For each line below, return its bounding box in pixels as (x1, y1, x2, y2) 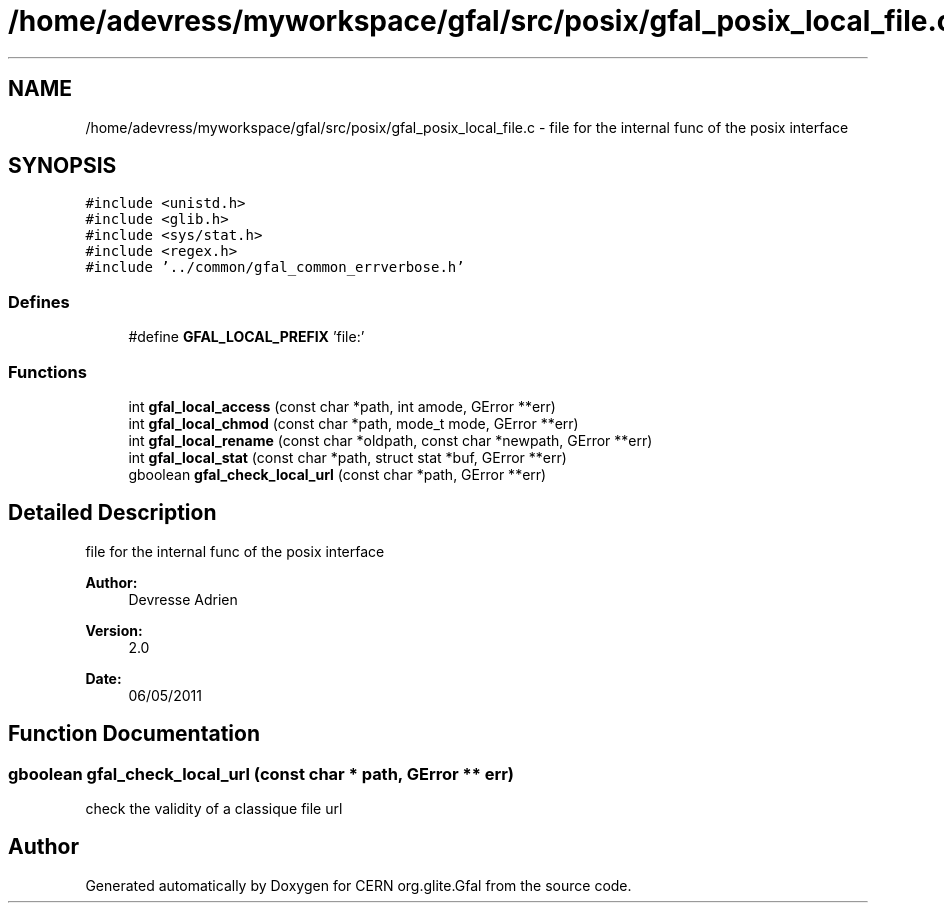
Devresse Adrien (128, 590, 238, 608)
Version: (85, 621, 143, 639)
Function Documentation (8, 721, 260, 747)
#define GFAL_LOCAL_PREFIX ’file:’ (128, 328, 365, 346)
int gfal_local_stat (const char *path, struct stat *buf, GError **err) (128, 448, 567, 466)
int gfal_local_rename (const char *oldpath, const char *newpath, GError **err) (128, 431, 653, 449)
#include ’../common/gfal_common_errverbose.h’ (85, 259, 465, 276)
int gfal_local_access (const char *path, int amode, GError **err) (128, 397, 556, 415)
